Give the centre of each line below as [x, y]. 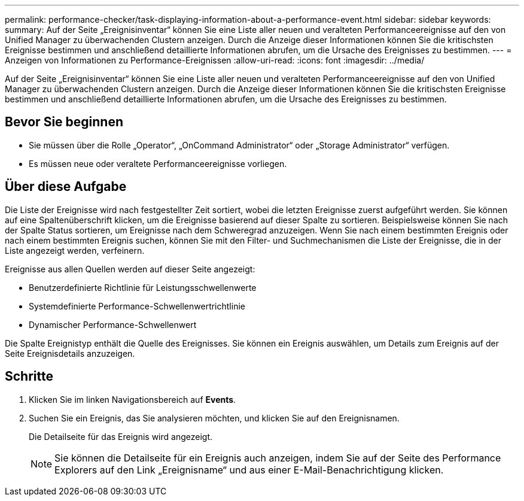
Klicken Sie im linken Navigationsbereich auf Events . [132, 399]
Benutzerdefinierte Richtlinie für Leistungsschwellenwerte [143, 287]
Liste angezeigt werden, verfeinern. [75, 250]
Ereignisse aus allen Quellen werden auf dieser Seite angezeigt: [130, 269]
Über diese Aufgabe [66, 187]
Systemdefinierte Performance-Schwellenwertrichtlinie [137, 306]
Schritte [29, 376]
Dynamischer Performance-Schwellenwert [113, 324]
